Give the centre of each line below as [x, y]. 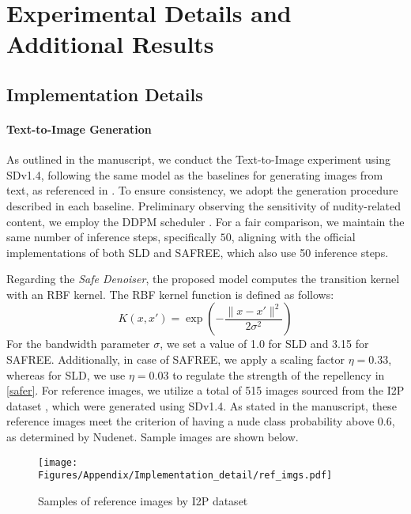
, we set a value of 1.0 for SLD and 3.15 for [264, 344]
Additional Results [110, 44]
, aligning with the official [293, 237]
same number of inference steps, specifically [111, 237]
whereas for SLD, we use [66, 374]
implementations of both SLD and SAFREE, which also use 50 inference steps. [198, 252]
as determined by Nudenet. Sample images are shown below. [153, 437]
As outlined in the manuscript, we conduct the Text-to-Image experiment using [199, 159]
